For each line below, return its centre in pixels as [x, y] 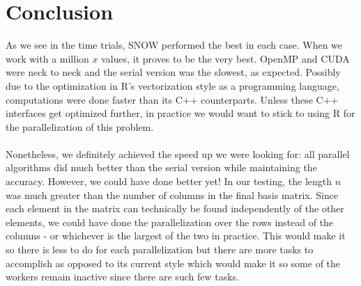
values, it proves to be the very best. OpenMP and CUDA [225, 58]
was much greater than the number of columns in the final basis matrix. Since [172, 194]
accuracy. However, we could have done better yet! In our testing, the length [169, 181]
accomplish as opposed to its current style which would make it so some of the [173, 263]
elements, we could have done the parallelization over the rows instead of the [170, 222]
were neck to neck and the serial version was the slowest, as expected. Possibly [173, 72]
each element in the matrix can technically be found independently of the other [175, 208]
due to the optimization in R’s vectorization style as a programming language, [172, 85]
